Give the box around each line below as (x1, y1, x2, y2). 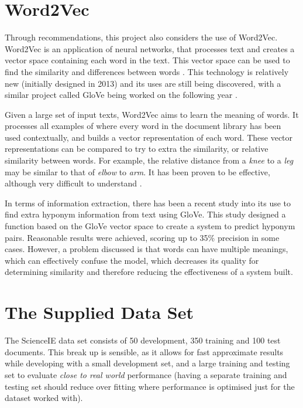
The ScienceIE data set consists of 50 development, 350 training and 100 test (5, 334, 281, 346)
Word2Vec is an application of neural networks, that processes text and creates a (5, 42, 295, 55)
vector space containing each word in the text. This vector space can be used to (5, 54, 290, 66)
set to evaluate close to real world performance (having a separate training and (5, 368, 287, 380)
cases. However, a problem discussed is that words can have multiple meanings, (5, 243, 288, 255)
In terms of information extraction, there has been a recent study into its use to (5, 196, 291, 209)
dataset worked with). (5, 392, 83, 404)
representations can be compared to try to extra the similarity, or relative (5, 142, 268, 155)
